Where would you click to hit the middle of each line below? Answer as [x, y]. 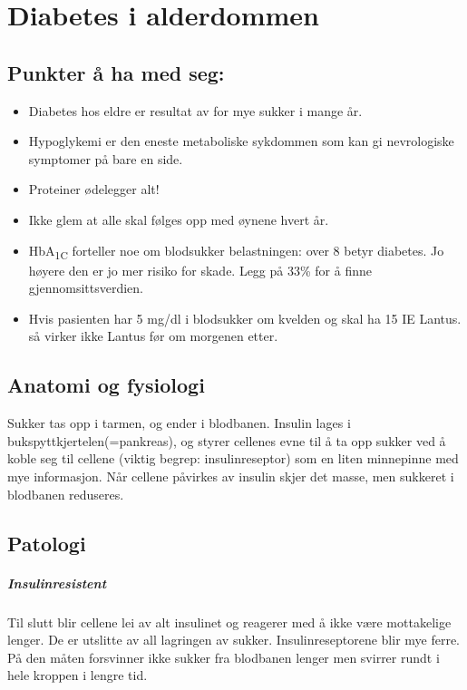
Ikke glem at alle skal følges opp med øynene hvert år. [179, 219]
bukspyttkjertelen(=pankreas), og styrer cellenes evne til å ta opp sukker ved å [227, 440]
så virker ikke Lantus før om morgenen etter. [153, 336]
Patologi [47, 543]
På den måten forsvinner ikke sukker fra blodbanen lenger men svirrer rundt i [224, 657]
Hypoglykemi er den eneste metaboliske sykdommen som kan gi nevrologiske [241, 141]
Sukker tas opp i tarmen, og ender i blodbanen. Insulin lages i [179, 423]
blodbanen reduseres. [66, 494]
